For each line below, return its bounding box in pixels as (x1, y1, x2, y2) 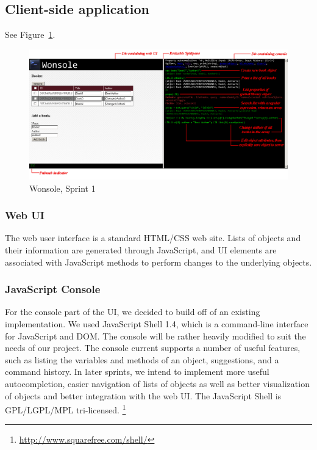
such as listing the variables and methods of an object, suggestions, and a (5, 353, 279, 366)
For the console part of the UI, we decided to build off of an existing (5, 305, 260, 318)
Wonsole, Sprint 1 (29, 181, 96, 194)
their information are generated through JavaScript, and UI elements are (5, 244, 277, 256)
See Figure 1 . (5, 28, 55, 41)
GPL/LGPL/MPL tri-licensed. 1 (5, 402, 126, 416)
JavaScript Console (5, 281, 101, 297)
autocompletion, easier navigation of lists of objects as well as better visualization (5, 377, 310, 390)
